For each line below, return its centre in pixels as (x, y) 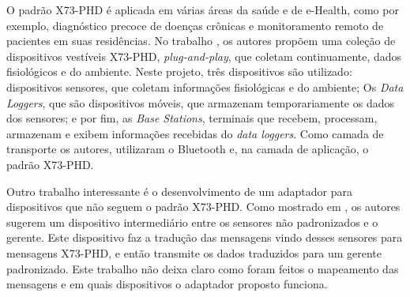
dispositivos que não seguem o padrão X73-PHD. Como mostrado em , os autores (203, 207)
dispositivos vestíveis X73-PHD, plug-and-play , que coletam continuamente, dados (204, 56)
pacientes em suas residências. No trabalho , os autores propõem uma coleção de (201, 41)
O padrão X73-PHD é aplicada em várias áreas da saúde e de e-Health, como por (203, 9)
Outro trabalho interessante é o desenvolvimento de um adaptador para (179, 191)
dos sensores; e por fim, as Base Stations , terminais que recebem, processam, (192, 118)
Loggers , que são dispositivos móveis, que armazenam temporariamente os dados (200, 102)
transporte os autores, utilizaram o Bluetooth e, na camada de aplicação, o (188, 149)
